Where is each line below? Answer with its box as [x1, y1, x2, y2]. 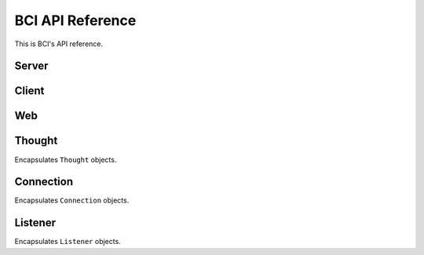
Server [14, 59, 49, 73]
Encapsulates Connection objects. [14, 196, 130, 205]
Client [14, 84, 45, 98]
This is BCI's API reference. [14, 39, 104, 48]
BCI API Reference [14, 12, 137, 29]
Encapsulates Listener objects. [14, 237, 121, 246]
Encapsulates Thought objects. [14, 155, 117, 164]
